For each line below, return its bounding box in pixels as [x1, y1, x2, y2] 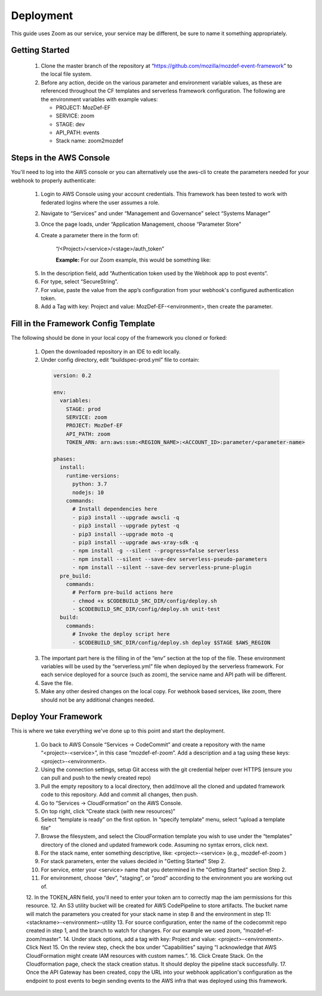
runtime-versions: [66, 472, 120, 479]
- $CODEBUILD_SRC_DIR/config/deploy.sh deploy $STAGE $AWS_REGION [72, 639, 271, 646]
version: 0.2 [53, 373, 92, 379]
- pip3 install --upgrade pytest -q [72, 522, 179, 529]
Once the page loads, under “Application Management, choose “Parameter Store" [41, 221, 241, 228]
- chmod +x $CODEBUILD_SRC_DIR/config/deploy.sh [72, 597, 217, 604]
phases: [53, 456, 76, 463]
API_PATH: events [55, 129, 100, 136]
